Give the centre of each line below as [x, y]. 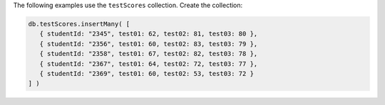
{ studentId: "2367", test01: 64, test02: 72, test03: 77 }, [149, 63]
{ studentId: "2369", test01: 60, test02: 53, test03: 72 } [147, 73]
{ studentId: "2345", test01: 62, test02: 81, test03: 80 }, [149, 34]
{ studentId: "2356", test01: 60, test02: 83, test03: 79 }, [149, 44]
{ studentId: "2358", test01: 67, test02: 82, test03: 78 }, [149, 54]
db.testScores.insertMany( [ [79, 24]
